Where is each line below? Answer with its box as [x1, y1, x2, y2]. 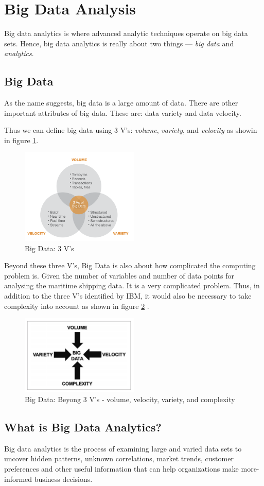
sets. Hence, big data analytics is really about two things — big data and [4, 38, 234, 48]
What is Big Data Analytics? [4, 419, 162, 435]
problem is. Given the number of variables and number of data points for [4, 270, 235, 281]
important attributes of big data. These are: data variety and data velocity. [4, 107, 241, 118]
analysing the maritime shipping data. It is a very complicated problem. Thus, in [4, 280, 260, 291]
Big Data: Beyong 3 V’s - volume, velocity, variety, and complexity [25, 394, 235, 405]
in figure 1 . [4, 134, 39, 145]
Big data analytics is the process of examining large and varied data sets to [4, 443, 242, 454]
